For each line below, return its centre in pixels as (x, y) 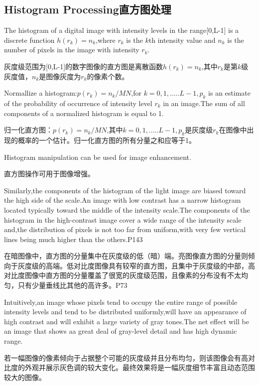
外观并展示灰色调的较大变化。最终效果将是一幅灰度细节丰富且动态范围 (140, 367)
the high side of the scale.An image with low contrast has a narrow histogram (123, 200)
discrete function (29, 40)
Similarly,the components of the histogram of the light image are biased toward (125, 190)
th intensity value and (182, 40)
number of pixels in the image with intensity (72, 50)
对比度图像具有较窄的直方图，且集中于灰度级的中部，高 (164, 265)
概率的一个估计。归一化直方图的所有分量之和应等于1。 (107, 140)
